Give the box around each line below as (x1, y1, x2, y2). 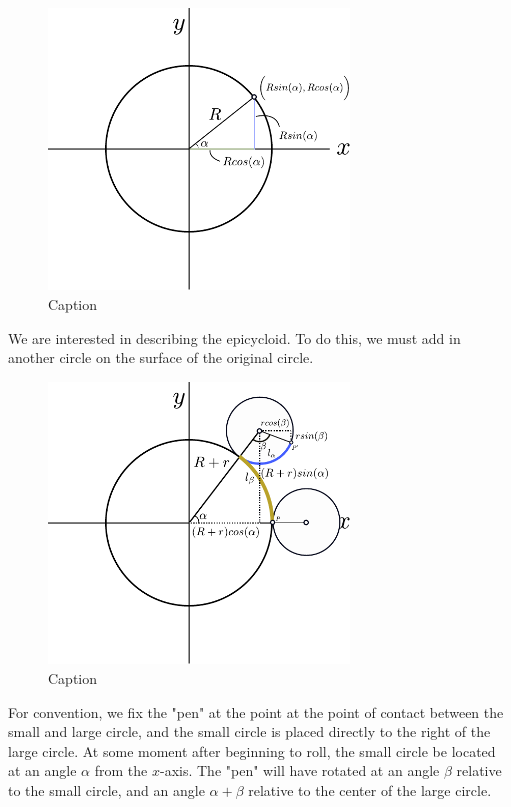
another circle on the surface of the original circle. (8, 347, 314, 368)
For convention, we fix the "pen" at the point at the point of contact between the (8, 701, 504, 722)
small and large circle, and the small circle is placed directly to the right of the (8, 721, 491, 742)
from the (94, 760, 148, 781)
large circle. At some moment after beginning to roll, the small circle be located (8, 740, 496, 761)
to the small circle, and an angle (8, 779, 205, 800)
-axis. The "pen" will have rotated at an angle (159, 760, 440, 781)
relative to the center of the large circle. (248, 779, 492, 800)
